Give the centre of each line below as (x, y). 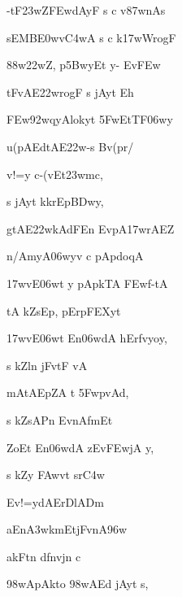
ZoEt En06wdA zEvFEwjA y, (80, 447)
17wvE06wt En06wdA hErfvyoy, (87, 338)
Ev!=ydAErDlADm (55, 501)
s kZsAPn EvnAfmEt (60, 419)
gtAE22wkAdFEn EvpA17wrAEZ (91, 228)
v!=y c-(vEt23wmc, (55, 174)
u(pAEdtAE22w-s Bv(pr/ (70, 146)
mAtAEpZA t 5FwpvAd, (68, 392)
